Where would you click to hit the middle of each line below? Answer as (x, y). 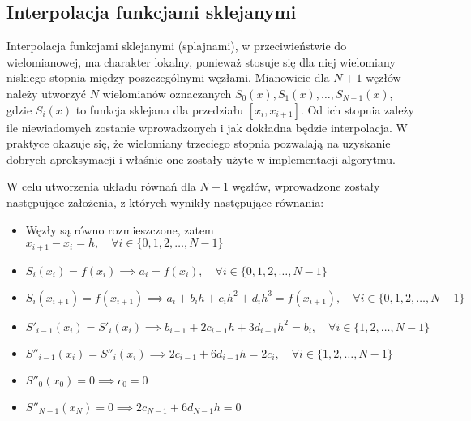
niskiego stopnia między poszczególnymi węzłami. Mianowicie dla (168, 77)
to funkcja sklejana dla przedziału (159, 109)
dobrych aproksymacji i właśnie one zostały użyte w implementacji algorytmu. (201, 159)
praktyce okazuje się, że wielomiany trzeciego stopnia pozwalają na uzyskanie (199, 143)
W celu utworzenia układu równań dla (101, 186)
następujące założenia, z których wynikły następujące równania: (165, 202)
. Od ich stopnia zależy (357, 109)
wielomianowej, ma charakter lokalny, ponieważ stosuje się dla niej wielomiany (201, 61)
